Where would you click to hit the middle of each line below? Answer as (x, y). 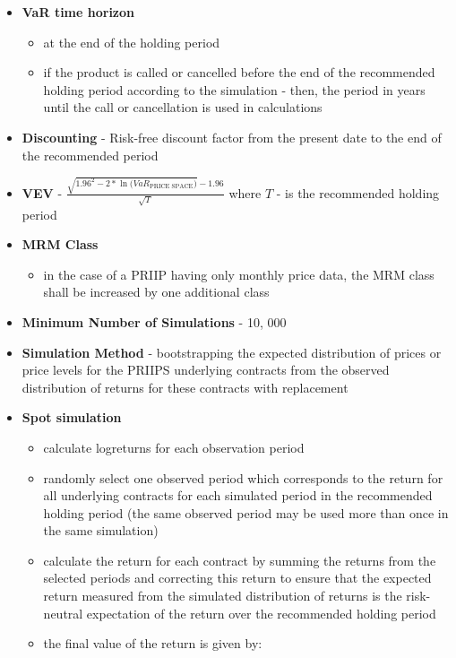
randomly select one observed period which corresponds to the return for (243, 477)
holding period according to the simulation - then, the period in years (234, 89)
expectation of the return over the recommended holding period (261, 613)
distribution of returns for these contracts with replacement (185, 387)
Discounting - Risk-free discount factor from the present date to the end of (232, 137)
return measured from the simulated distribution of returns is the (223, 596)
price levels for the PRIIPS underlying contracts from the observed (206, 370)
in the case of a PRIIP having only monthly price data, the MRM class (239, 274)
